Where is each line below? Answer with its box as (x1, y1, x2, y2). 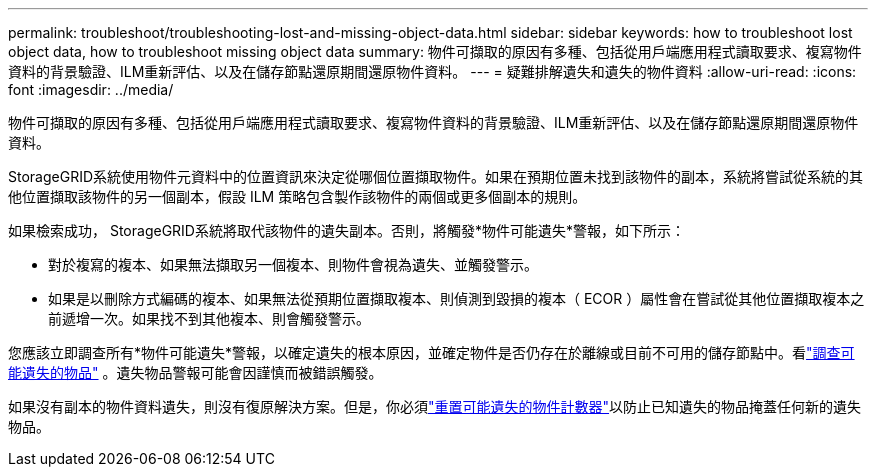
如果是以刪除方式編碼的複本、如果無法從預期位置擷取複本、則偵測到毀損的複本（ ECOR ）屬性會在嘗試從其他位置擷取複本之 (48, 290, 865, 307)
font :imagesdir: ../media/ (8, 81, 174, 98)
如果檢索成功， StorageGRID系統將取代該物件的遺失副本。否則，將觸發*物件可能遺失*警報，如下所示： (8, 222, 685, 239)
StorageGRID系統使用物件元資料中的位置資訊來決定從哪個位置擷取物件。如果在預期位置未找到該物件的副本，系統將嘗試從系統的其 (8, 168, 864, 185)
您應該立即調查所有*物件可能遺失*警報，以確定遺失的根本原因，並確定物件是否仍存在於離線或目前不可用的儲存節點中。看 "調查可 (8, 344, 855, 361)
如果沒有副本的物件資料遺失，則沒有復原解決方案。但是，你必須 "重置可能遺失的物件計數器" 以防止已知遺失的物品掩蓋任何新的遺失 (8, 398, 862, 415)
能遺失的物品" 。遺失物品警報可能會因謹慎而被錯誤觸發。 (8, 364, 383, 381)
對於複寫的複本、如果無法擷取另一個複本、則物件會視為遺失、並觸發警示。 (48, 256, 538, 273)
